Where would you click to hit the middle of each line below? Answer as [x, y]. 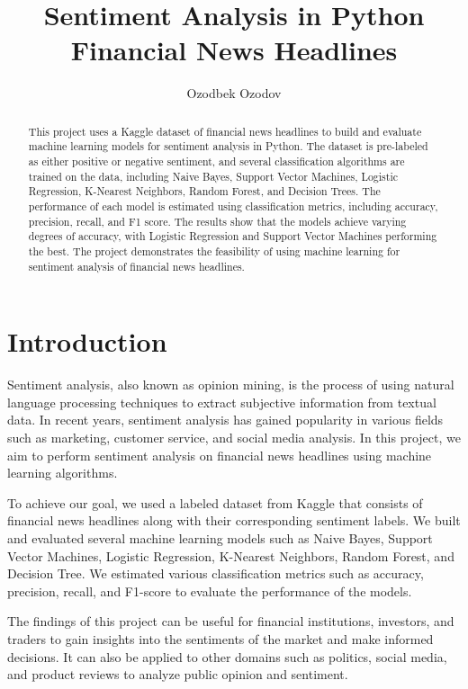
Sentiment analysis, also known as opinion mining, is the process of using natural [231, 385]
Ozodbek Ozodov [234, 93]
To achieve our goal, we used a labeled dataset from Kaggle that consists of [215, 502]
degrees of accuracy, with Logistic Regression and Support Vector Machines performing [233, 236]
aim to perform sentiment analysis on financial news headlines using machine [220, 455]
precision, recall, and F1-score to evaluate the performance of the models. [210, 591]
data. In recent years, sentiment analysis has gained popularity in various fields [225, 420]
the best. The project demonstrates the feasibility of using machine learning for [214, 251]
